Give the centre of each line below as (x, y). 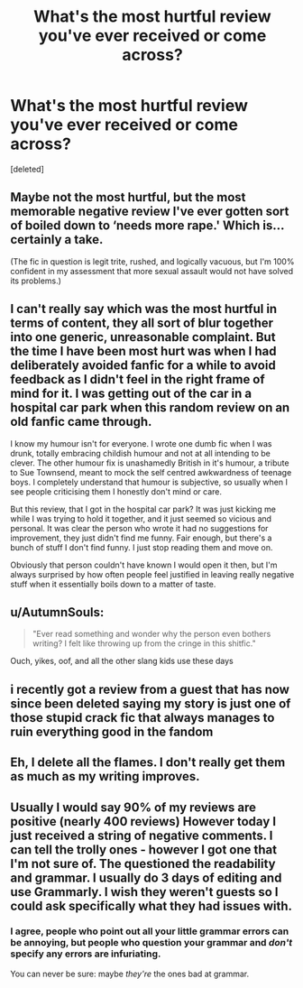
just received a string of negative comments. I (142, 835)
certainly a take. (57, 240)
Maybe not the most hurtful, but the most (128, 197)
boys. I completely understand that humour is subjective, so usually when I (149, 482)
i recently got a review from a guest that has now (150, 689)
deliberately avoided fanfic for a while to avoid (143, 366)
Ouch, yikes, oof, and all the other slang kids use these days (122, 661)
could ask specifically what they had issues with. (151, 905)
